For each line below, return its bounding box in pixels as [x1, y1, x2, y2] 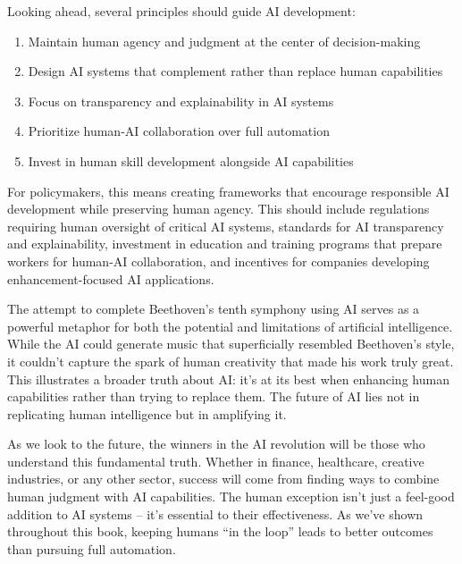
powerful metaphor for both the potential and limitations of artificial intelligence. [7, 316, 453, 335]
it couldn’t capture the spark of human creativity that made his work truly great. [7, 351, 454, 370]
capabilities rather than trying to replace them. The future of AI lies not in [7, 387, 420, 406]
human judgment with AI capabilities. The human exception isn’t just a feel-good [7, 487, 455, 506]
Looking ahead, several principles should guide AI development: [7, 2, 356, 20]
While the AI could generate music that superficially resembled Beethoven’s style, [7, 334, 455, 353]
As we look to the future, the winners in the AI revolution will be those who [7, 434, 425, 453]
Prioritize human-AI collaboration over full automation [28, 122, 330, 140]
